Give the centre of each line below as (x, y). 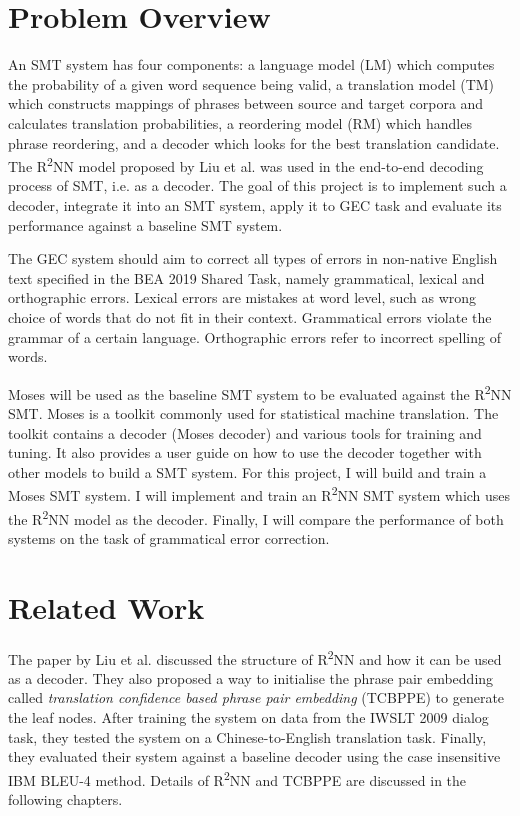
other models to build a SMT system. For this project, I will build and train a (247, 471)
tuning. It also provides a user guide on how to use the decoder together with (245, 452)
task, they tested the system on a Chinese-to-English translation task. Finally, (247, 736)
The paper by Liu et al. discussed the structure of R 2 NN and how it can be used (255, 657)
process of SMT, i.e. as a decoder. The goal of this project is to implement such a (257, 185)
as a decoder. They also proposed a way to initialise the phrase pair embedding (251, 677)
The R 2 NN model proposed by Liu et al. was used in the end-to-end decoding (246, 164)
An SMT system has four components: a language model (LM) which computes (251, 64)
